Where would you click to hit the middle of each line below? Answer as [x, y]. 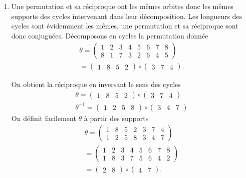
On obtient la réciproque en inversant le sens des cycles [96, 84]
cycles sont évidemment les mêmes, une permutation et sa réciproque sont [125, 26]
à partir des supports [116, 118]
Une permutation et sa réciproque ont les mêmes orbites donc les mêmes [122, 6]
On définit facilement [44, 118]
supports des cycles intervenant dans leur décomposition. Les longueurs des [127, 16]
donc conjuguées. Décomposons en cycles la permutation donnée [110, 35]
